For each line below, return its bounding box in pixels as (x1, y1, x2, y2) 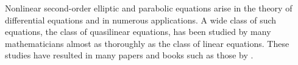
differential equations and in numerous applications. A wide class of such (5, 13, 277, 26)
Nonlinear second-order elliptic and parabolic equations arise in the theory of (5, 2, 293, 14)
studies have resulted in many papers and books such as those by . (5, 49, 254, 61)
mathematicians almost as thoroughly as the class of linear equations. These (5, 37, 289, 49)
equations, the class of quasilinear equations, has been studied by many (5, 25, 271, 38)
